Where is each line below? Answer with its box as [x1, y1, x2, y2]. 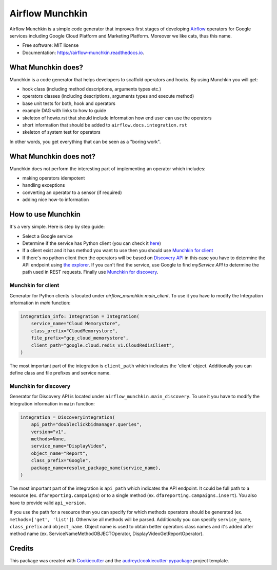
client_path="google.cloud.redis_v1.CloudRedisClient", [31, 342, 175, 348]
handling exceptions [22, 182, 65, 188]
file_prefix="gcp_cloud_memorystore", [31, 335, 129, 341]
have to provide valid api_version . [9, 500, 86, 506]
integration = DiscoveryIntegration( [20, 414, 115, 420]
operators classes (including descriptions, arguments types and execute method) [22, 93, 194, 99]
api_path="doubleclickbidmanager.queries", [31, 422, 142, 427]
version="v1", [31, 429, 67, 435]
